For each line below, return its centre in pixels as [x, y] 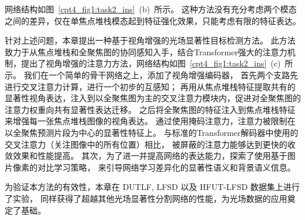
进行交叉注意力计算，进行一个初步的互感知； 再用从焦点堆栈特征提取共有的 [150, 86]
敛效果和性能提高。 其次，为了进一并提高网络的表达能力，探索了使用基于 [146, 156]
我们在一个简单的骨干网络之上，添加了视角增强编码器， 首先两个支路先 [161, 74]
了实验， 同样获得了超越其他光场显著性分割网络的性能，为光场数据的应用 [146, 198]
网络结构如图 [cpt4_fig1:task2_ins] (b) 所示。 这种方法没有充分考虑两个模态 [151, 9]
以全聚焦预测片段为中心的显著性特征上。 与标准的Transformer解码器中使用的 [152, 132]
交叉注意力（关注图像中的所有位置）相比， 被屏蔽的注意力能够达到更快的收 [150, 144]
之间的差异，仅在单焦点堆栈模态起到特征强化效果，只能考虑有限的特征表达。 [153, 20]
